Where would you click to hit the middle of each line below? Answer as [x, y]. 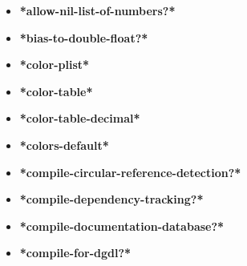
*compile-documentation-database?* [122, 226]
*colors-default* [64, 145]
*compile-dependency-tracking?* [111, 199]
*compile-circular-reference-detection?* [130, 172]
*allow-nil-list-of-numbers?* [97, 10]
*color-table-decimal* [80, 118]
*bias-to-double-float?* [84, 37]
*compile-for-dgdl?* [75, 253]
